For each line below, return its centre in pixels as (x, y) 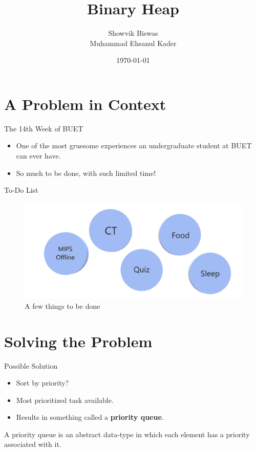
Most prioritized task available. (65, 400)
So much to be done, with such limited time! (86, 173)
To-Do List (21, 190)
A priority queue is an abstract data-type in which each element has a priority (127, 434)
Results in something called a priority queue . (90, 417)
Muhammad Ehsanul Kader (133, 43)
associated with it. (33, 444)
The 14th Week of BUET (44, 128)
